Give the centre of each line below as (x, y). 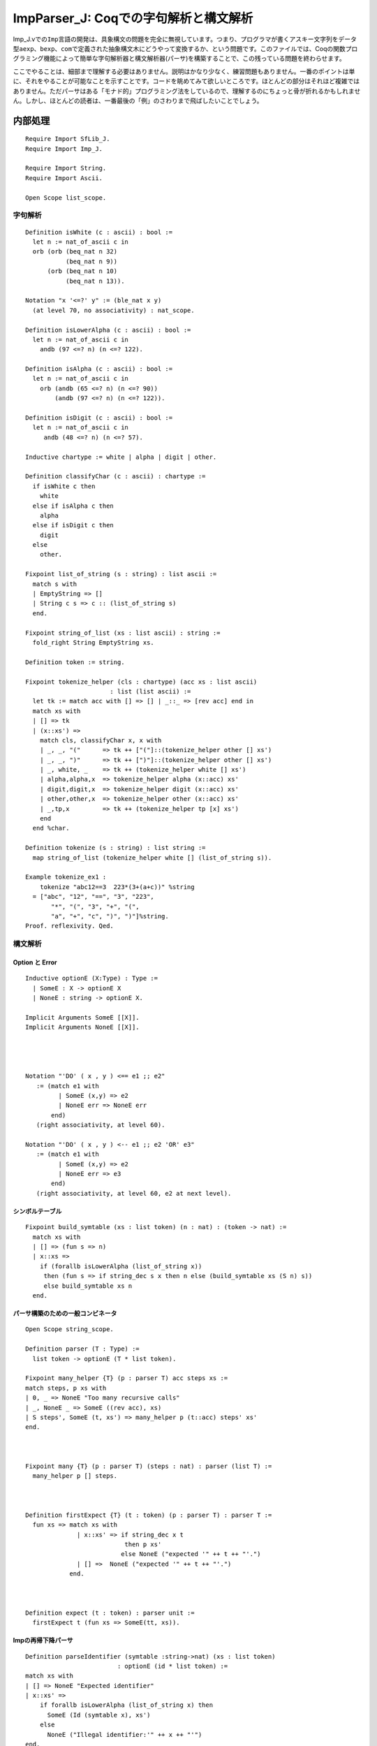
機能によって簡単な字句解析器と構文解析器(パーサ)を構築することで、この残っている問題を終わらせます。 (194, 59)
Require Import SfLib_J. (68, 139)
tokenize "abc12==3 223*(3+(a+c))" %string (117, 887)
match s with (55, 584)
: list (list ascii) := (150, 691)
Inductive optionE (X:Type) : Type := (92, 978)
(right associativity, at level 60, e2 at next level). (134, 1193)
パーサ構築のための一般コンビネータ (65, 1313)
